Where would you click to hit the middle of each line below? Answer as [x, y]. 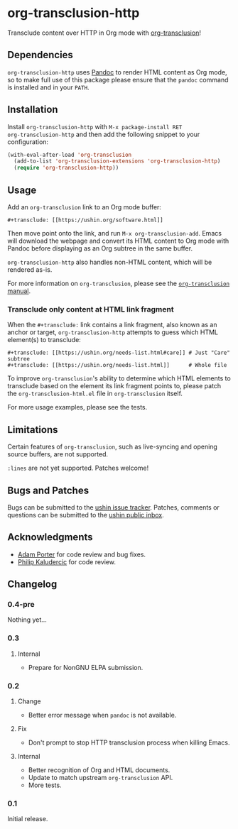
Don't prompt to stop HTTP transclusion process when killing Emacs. [129, 742]
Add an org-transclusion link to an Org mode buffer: [85, 207]
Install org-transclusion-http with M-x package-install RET [95, 126]
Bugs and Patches [48, 490]
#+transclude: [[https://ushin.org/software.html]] [85, 220]
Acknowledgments [50, 537]
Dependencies [40, 55]
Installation [33, 110]
